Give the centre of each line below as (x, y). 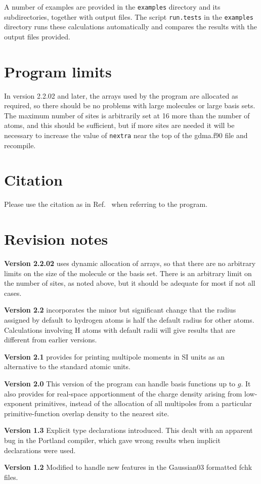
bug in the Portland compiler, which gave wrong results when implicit (112, 440)
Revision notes (56, 239)
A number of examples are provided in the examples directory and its (112, 7)
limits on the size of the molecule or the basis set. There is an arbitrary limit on (128, 273)
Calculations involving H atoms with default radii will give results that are (120, 329)
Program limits (58, 71)
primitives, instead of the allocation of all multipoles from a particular (143, 403)
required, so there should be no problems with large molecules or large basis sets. (130, 105)
